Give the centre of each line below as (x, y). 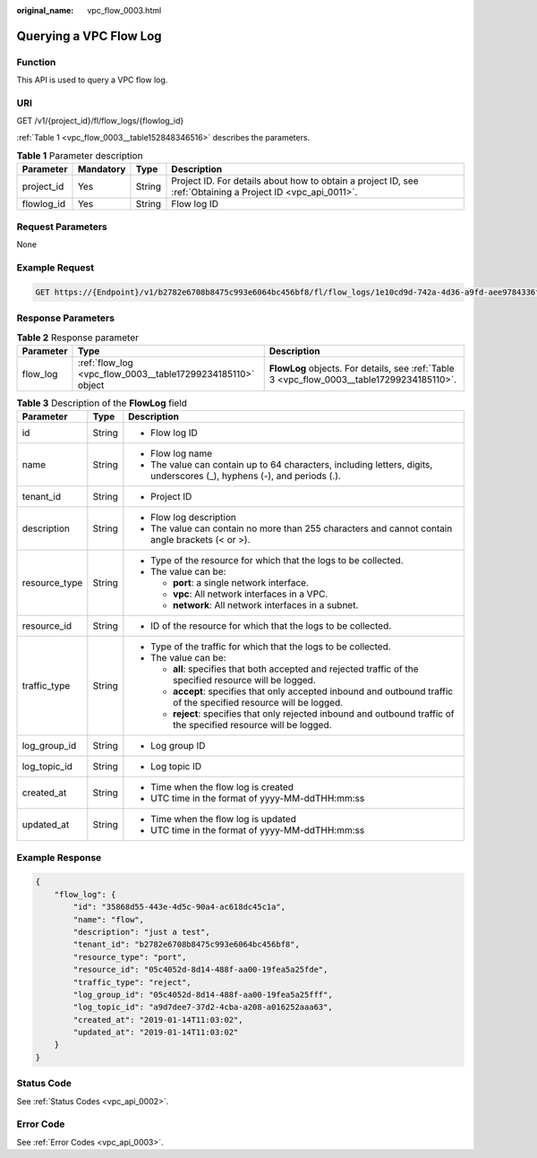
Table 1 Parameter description (80, 156)
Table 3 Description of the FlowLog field (102, 403)
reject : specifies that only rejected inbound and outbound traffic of (314, 714)
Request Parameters (62, 227)
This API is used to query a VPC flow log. (92, 80)
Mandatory (102, 169)
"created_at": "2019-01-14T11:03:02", (158, 1020)
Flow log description (193, 518)
